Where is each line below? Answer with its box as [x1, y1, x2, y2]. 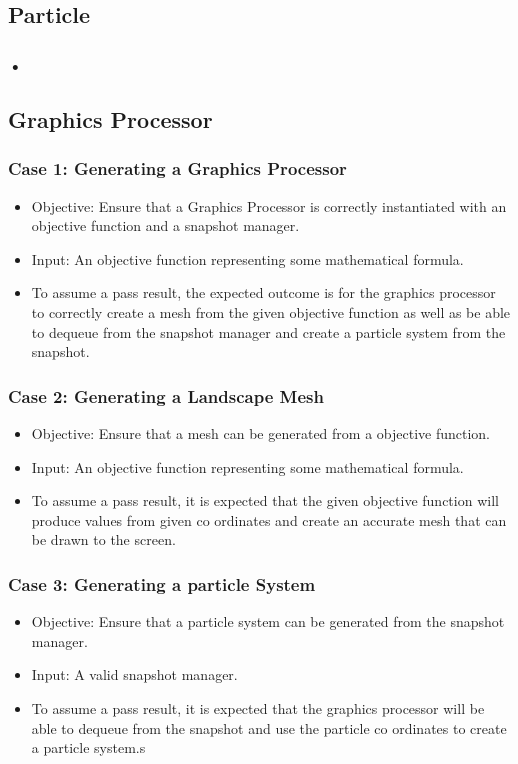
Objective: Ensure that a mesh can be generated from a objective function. [31, 423, 490, 443]
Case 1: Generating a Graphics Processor [8, 156, 347, 181]
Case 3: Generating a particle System [8, 571, 316, 596]
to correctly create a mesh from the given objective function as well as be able [31, 302, 511, 322]
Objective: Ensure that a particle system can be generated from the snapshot [31, 611, 505, 632]
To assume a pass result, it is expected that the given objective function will [31, 490, 499, 511]
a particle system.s [31, 737, 146, 758]
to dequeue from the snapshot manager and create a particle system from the [31, 321, 506, 342]
